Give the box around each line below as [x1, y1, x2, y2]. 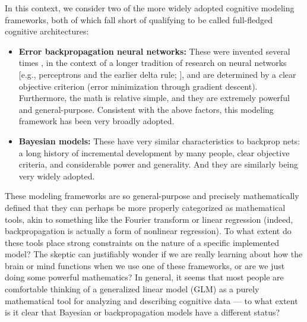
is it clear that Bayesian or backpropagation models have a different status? [5, 306, 280, 318]
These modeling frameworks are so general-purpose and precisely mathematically [5, 190, 299, 202]
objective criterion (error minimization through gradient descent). [18, 80, 258, 92]
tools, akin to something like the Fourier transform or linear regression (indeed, [5, 213, 293, 225]
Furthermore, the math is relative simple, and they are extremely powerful [18, 91, 290, 104]
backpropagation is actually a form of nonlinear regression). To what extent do [5, 225, 292, 237]
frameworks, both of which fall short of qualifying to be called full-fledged [5, 13, 273, 26]
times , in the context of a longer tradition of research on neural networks [18, 56, 287, 69]
